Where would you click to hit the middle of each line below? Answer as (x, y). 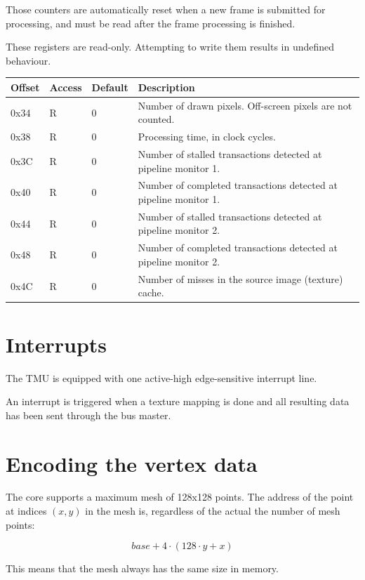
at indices (26, 511)
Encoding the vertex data (132, 463)
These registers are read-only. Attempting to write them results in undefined (170, 47)
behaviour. (28, 60)
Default (110, 87)
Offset (25, 87)
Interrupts (57, 344)
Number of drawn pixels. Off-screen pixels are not (245, 105)
